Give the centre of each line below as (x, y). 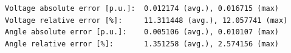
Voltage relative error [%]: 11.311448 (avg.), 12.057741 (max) (146, 20)
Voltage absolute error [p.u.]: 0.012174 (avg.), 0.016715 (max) (142, 8)
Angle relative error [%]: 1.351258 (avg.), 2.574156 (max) (142, 44)
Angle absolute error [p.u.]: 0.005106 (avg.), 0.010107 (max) (142, 32)
